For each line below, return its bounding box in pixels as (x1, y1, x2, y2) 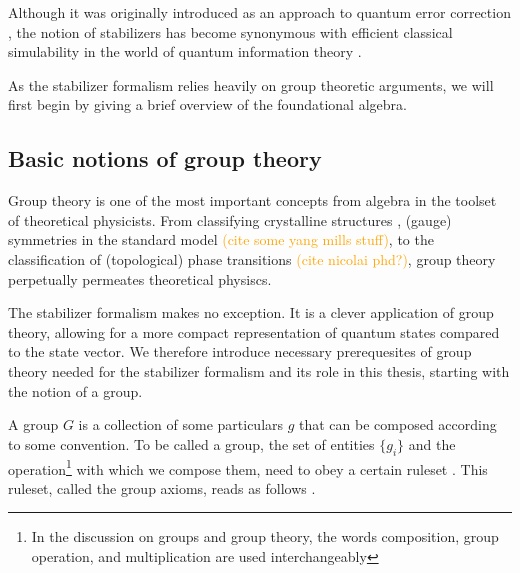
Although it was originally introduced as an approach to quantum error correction (8, 2, 511, 22)
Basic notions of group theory (8, 143, 322, 174)
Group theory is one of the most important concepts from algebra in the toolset (8, 190, 497, 211)
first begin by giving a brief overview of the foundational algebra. (8, 94, 407, 115)
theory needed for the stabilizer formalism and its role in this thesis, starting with (8, 360, 510, 381)
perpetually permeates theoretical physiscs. (8, 268, 272, 289)
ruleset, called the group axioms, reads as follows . (8, 477, 316, 498)
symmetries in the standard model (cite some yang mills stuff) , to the (8, 229, 434, 250)
